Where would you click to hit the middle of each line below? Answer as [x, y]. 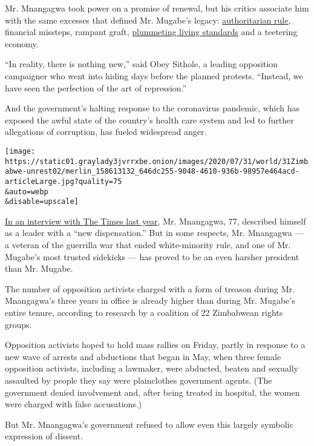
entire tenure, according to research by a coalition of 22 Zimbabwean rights [144, 313]
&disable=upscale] [42, 202]
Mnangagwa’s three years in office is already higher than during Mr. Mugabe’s [150, 300]
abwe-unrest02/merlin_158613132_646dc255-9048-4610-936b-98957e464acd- [152, 172]
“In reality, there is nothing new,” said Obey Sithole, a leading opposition [142, 64]
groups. [18, 324]
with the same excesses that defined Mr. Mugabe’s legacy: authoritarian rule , [148, 20]
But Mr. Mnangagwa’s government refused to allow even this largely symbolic [149, 424]
